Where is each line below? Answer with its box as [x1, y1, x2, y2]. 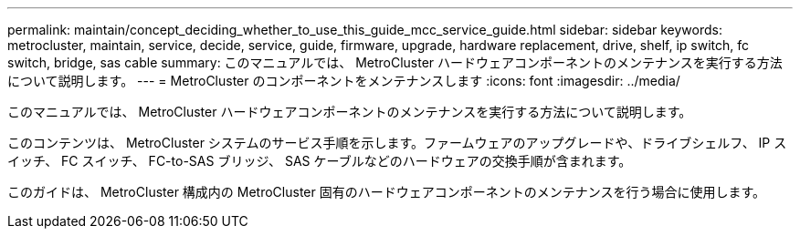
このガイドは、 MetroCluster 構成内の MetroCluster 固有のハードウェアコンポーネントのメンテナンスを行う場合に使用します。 [7, 184, 766, 200]
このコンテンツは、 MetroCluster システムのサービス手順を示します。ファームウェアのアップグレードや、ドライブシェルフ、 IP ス [7, 135, 787, 150]
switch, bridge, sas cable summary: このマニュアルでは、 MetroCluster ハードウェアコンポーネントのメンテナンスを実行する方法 [7, 55, 783, 70]
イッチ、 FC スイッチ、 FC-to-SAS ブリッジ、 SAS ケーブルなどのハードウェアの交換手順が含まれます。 [7, 153, 632, 169]
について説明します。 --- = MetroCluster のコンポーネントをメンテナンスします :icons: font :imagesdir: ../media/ [7, 73, 680, 88]
